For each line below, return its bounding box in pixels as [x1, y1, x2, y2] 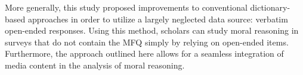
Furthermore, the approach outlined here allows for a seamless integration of [5, 47, 284, 60]
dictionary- [250, 1, 290, 13]
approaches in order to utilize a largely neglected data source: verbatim [27, 12, 288, 25]
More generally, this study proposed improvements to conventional [5, 1, 248, 13]
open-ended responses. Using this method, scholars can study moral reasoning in [5, 24, 299, 37]
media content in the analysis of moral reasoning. [5, 58, 185, 71]
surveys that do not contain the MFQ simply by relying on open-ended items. [5, 35, 289, 48]
